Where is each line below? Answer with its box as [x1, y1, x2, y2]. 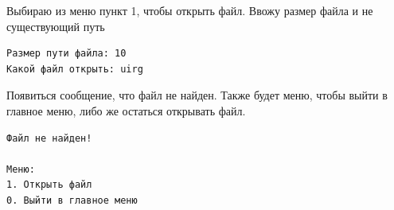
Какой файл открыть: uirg [6, 63, 143, 75]
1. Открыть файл [6, 179, 92, 191]
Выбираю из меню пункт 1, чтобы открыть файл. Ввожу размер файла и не [6, 2, 373, 18]
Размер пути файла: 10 [6, 48, 127, 60]
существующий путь [6, 17, 105, 34]
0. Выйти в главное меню [6, 194, 138, 206]
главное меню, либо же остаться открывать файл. [6, 102, 246, 119]
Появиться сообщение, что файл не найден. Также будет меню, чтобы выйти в [6, 87, 388, 103]
